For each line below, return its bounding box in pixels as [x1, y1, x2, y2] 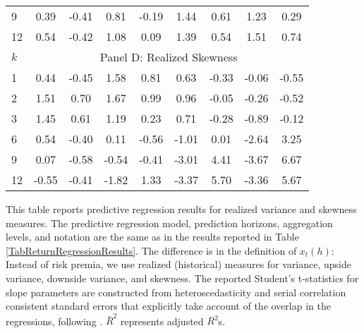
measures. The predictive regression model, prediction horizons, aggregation [6, 215, 333, 230]
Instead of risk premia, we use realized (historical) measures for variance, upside [6, 257, 351, 272]
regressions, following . [6, 313, 103, 328]
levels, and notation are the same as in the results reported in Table [6, 229, 299, 244]
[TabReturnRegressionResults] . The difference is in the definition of [6, 243, 297, 258]
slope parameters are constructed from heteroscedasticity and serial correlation [6, 284, 346, 299]
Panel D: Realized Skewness [99, 49, 238, 65]
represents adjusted [120, 313, 204, 328]
